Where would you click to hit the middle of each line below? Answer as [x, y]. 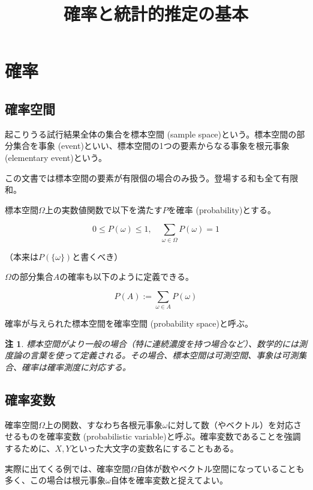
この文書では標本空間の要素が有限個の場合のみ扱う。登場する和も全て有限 [152, 177]
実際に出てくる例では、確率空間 [68, 468]
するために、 [30, 448]
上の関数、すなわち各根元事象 [103, 424]
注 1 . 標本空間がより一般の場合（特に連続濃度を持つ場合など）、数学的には [152, 343]
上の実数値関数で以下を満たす [103, 209]
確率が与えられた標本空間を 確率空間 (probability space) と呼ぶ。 [129, 323]
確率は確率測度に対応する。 [76, 367]
